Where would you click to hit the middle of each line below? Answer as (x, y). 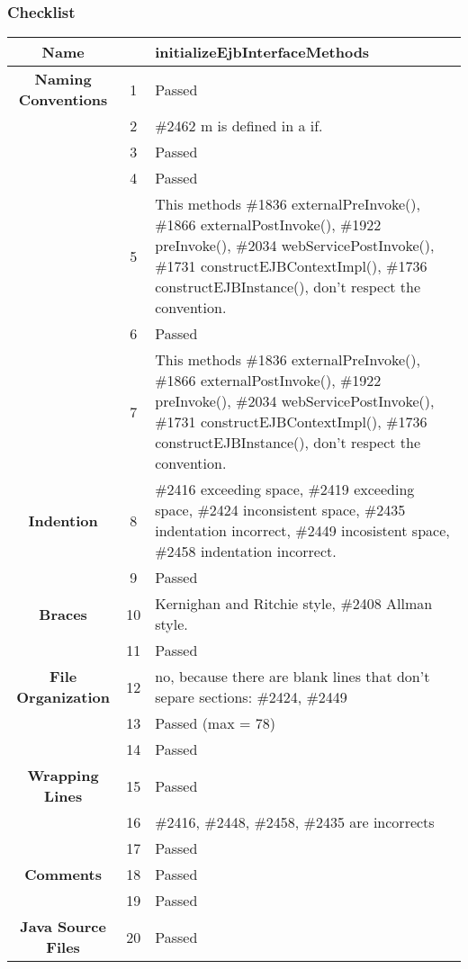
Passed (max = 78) (215, 723)
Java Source (63, 927)
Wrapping (63, 776)
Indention (63, 520)
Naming (63, 79)
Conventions (63, 100)
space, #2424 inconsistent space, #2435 (280, 510)
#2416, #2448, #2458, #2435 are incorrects (295, 822)
